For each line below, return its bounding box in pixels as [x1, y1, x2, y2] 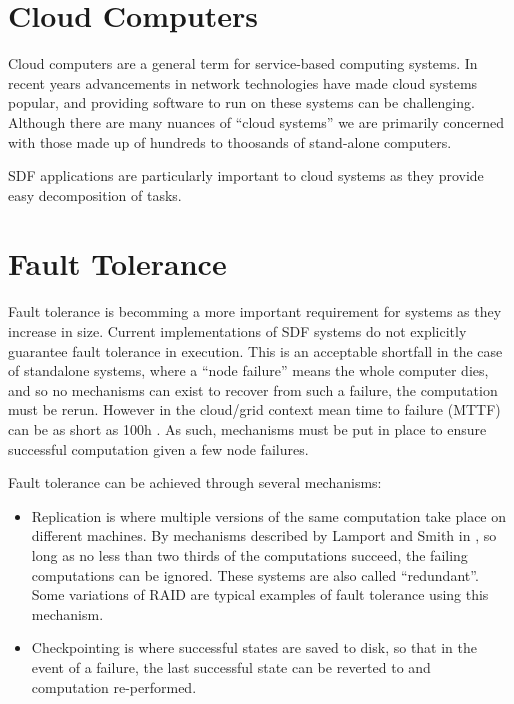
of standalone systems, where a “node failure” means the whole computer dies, [8, 360, 489, 381]
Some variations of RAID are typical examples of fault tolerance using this [31, 584, 489, 605]
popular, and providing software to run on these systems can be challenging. [8, 92, 475, 113]
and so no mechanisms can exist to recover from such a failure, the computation [8, 379, 498, 400]
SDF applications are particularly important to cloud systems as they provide [8, 165, 484, 186]
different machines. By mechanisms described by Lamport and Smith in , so [31, 525, 497, 546]
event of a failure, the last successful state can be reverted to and [31, 656, 431, 677]
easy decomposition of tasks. [8, 184, 182, 205]
